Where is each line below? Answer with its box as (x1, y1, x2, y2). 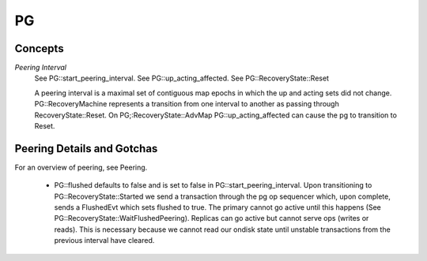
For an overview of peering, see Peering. (14, 162, 148, 172)
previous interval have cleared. (54, 236, 155, 245)
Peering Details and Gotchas (14, 142, 158, 155)
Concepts (14, 42, 64, 55)
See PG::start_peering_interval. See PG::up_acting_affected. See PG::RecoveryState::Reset (34, 73, 330, 83)
